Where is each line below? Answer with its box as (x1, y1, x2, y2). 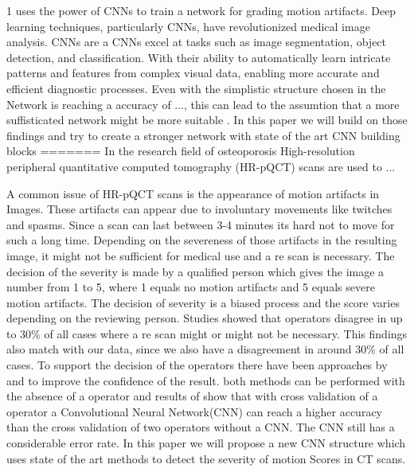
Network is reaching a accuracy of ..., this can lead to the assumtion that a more (6, 96, 400, 112)
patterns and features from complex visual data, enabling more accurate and (6, 64, 380, 81)
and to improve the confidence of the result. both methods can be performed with (6, 372, 405, 388)
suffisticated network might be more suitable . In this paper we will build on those (6, 111, 408, 128)
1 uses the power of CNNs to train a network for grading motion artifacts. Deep (6, 2, 396, 18)
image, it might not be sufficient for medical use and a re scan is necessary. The (6, 247, 395, 263)
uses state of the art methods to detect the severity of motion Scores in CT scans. (6, 450, 406, 466)
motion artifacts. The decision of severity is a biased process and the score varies (6, 294, 400, 310)
